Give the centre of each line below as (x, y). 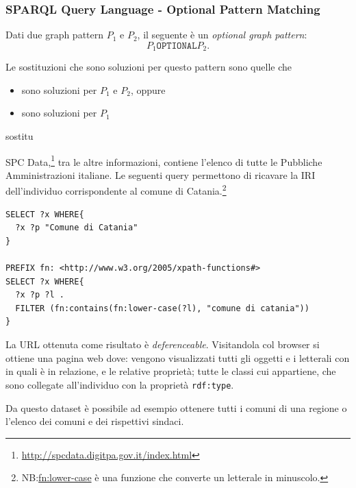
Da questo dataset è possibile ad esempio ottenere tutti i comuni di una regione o (176, 407)
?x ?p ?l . (40, 295)
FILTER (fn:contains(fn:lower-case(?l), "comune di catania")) (162, 308)
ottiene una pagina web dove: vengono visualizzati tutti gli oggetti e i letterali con (178, 357)
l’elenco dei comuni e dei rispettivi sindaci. (95, 421)
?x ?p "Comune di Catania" (77, 228)
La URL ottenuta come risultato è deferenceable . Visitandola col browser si (163, 344)
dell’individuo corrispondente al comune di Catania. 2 (116, 190)
